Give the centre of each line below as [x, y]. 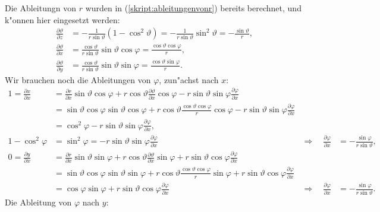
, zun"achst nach [189, 79]
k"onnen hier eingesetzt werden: [62, 19]
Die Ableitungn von [40, 8]
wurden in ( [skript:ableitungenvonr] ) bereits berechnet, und [193, 8]
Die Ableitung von [38, 202]
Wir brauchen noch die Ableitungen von [78, 79]
